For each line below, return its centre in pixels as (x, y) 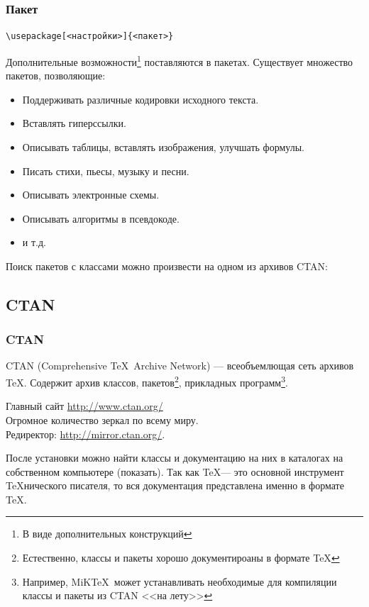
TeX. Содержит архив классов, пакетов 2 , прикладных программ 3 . (147, 381)
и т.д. (34, 242)
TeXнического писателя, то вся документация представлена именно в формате (175, 485)
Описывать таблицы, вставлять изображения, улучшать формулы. (163, 146)
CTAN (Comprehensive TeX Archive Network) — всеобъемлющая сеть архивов (180, 366)
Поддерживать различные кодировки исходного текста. (141, 99)
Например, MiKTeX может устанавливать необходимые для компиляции (180, 581)
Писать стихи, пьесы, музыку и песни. (106, 171)
